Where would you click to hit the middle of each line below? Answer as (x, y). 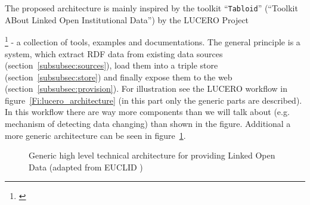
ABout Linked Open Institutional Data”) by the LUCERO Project (127, 19)
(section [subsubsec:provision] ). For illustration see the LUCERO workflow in (146, 88)
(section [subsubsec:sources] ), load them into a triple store (111, 65)
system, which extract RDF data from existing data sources (114, 53)
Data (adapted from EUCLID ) (86, 167)
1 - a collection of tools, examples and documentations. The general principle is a (153, 41)
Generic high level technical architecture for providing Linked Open (152, 155)
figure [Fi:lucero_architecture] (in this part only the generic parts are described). (154, 100)
